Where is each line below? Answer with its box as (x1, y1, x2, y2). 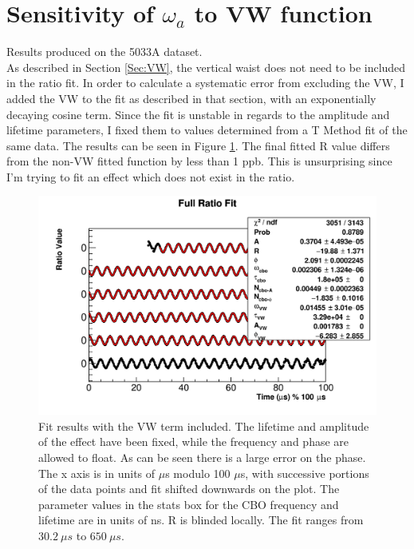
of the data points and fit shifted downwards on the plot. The (38, 480, 340, 497)
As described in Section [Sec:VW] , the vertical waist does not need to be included (6, 58, 406, 75)
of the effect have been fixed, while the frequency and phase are (38, 433, 349, 450)
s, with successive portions (240, 464, 369, 481)
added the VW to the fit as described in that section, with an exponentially (6, 90, 377, 106)
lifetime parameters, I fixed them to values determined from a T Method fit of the (6, 121, 408, 138)
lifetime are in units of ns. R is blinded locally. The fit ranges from (38, 511, 364, 528)
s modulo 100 (165, 464, 231, 481)
